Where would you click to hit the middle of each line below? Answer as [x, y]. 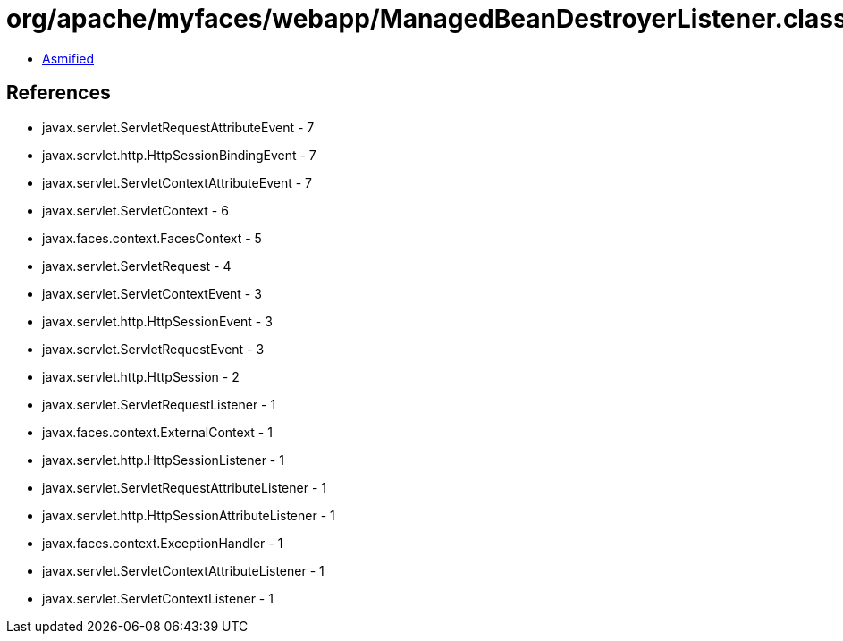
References [59, 93]
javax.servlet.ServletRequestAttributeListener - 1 [184, 487]
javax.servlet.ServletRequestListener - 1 [159, 404]
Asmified [68, 58]
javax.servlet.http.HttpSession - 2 [141, 376]
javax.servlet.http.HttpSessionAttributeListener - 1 [189, 515]
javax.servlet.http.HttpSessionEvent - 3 [157, 321]
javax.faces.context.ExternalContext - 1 [157, 432]
